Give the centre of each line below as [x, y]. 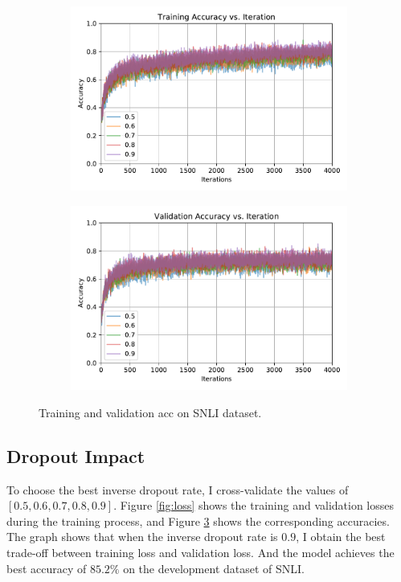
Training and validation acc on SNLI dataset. [150, 412]
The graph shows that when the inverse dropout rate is [142, 537]
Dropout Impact [76, 455]
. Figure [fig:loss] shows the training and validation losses [254, 505]
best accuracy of [47, 568]
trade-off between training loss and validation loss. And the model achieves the [200, 553]
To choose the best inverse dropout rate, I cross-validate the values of [178, 489]
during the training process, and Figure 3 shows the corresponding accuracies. [198, 521]
